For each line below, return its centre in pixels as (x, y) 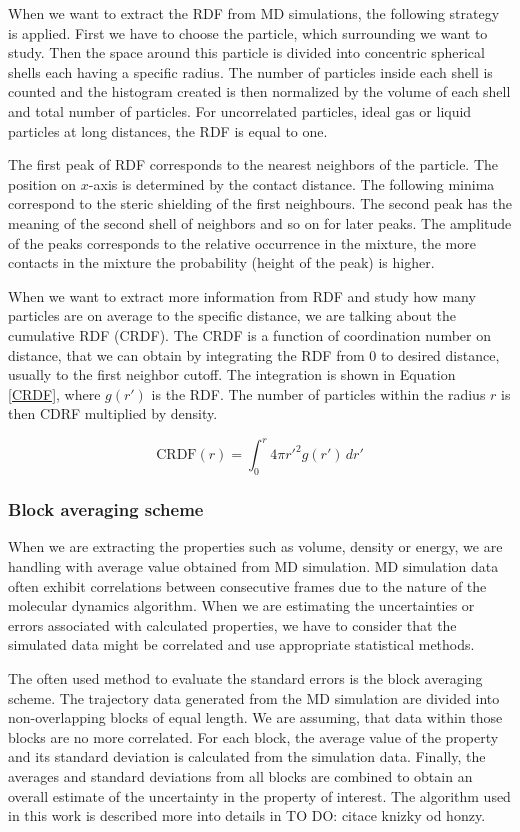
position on (42, 183)
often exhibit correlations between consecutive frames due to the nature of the (247, 585)
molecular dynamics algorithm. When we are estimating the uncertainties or (241, 605)
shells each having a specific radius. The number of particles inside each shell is (250, 71)
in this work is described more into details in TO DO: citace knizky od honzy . (247, 815)
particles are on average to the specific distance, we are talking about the (232, 315)
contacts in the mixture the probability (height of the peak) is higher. (221, 262)
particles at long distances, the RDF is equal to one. (168, 130)
